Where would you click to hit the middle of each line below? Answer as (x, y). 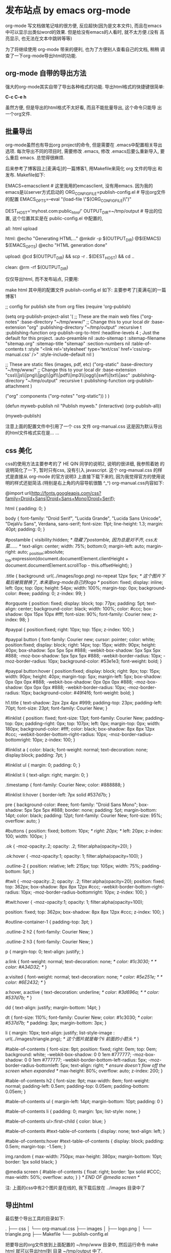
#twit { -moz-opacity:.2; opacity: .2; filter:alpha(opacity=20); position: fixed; (85, 881)
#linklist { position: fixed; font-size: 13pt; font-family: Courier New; (75, 718)
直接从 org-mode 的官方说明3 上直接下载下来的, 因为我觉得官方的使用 (87, 476)
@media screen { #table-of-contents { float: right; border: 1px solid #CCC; (83, 1172)
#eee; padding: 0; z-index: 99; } (52, 593)
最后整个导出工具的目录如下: (35, 1218)
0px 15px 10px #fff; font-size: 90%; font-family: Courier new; (88, 614)
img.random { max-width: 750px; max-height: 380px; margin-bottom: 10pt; (84, 1156)
